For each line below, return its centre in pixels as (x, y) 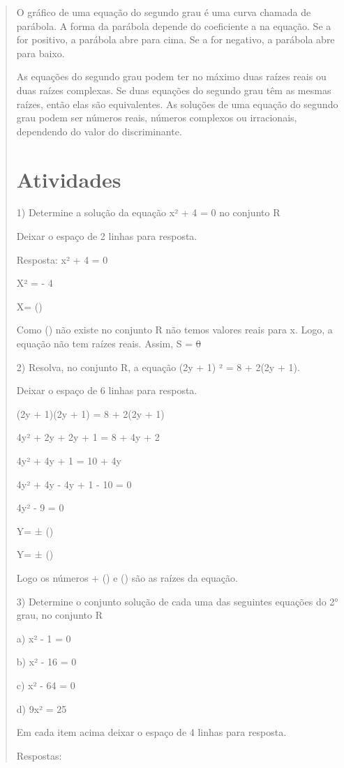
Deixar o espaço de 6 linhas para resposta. (107, 390)
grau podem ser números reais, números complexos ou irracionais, (157, 118)
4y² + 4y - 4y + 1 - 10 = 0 (74, 484)
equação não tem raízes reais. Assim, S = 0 (109, 344)
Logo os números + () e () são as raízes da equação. (127, 577)
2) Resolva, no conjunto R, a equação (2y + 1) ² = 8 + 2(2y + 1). (158, 367)
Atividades (69, 179)
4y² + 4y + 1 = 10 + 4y (69, 460)
